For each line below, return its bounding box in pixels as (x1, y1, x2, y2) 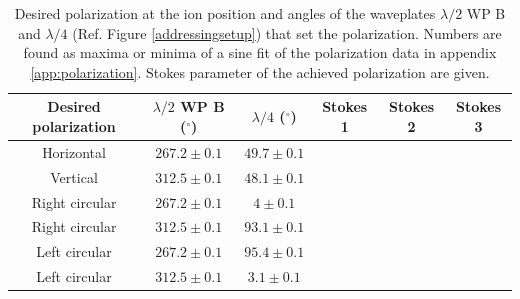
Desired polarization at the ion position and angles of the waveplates (14, 3, 436, 23)
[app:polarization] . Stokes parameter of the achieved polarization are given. (30, 61, 490, 82)
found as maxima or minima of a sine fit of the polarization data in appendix (23, 42, 497, 63)
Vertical (50, 166, 98, 187)
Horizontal (42, 141, 106, 162)
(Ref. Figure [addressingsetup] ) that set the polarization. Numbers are (72, 22, 502, 43)
